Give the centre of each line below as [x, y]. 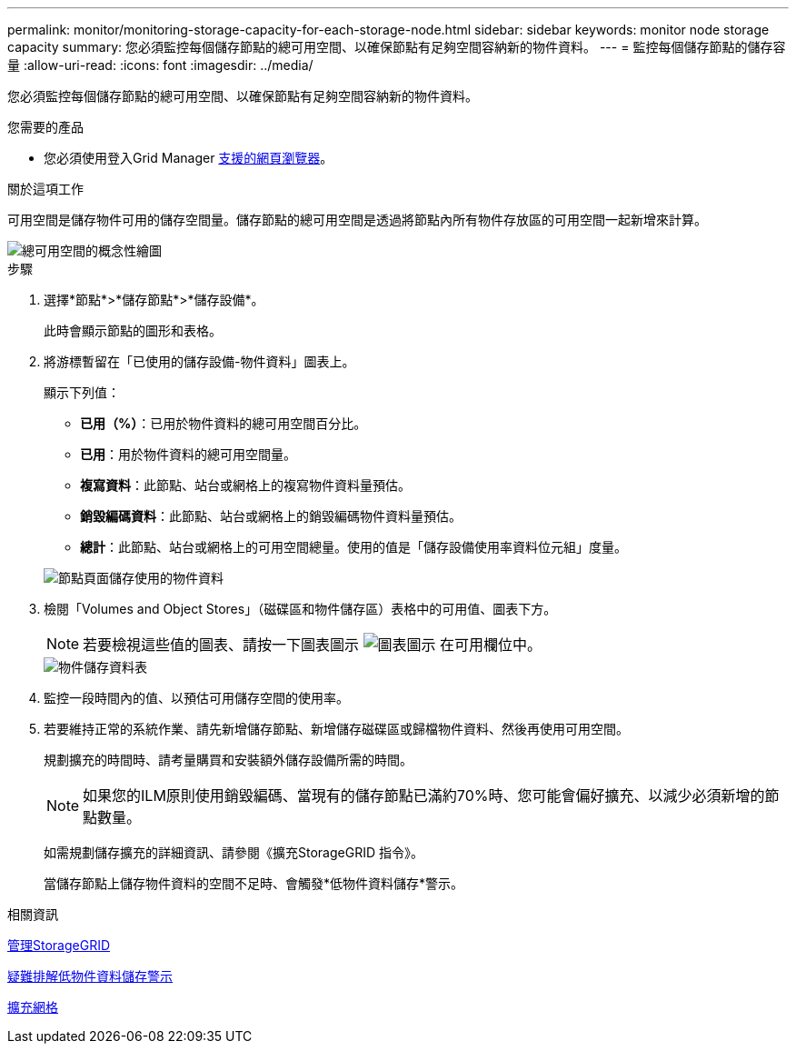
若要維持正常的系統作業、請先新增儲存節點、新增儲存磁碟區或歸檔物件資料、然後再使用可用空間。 [336, 729]
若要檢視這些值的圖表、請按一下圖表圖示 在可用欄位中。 [313, 645]
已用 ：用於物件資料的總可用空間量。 [188, 454]
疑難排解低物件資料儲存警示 [90, 976]
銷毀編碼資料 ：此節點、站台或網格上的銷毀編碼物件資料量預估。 [271, 516]
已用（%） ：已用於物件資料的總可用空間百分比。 [224, 423]
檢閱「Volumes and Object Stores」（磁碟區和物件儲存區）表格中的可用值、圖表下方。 [300, 609]
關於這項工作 [45, 189]
